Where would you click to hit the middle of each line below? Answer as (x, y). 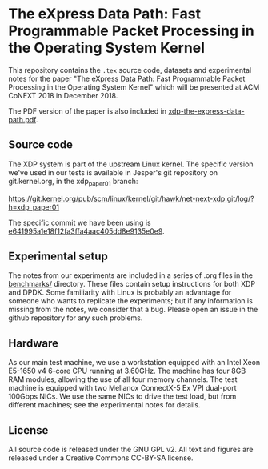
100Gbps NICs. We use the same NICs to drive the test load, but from (122, 396)
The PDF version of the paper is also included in (87, 111)
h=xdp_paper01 (34, 207)
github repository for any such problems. (76, 318)
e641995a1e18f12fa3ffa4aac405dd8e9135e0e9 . (87, 231)
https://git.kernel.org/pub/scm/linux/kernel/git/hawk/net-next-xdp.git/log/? (131, 198)
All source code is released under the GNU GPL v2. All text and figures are (131, 449)
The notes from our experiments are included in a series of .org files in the (131, 275)
